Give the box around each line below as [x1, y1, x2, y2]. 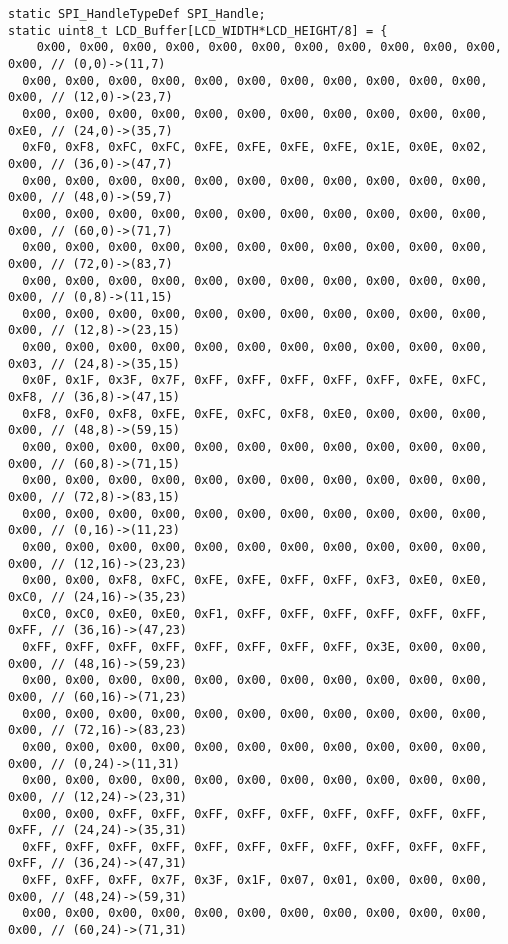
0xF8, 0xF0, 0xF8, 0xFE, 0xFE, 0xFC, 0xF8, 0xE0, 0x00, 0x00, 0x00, [22, 406, 488, 421]
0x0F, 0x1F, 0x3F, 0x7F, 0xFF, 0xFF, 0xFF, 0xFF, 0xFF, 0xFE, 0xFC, [22, 373, 488, 388]
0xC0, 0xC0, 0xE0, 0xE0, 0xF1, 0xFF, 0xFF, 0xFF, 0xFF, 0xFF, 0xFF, [22, 606, 488, 621]
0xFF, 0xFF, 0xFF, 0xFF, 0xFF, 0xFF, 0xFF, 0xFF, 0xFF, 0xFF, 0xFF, [22, 839, 488, 854]
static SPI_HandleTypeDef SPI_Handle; [8, 7, 266, 21]
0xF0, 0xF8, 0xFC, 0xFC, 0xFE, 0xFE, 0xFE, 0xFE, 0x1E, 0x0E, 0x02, [22, 140, 488, 155]
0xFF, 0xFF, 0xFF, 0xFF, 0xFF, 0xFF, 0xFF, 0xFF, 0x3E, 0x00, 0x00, [22, 639, 488, 654]
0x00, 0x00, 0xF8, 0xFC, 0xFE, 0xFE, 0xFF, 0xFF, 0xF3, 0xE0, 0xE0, [22, 573, 488, 588]
